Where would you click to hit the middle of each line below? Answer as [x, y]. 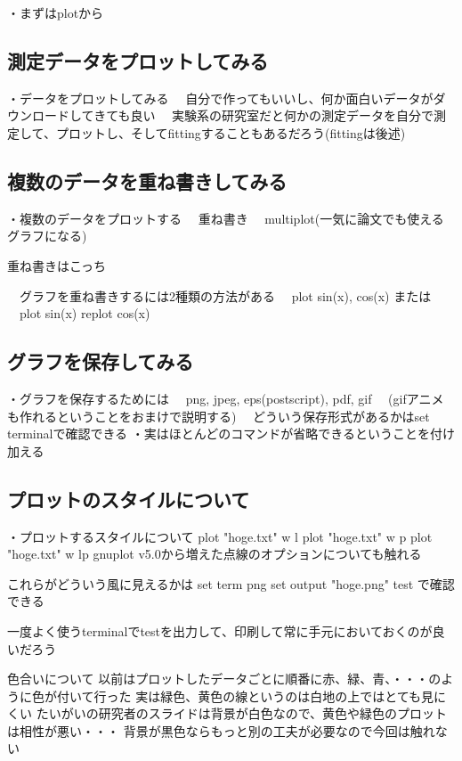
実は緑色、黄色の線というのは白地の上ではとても [279, 696]
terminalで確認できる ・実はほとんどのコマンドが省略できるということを [219, 434]
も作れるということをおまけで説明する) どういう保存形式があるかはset [219, 416]
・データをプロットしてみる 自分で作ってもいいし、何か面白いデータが [220, 98]
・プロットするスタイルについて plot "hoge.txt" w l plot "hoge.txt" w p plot [220, 536]
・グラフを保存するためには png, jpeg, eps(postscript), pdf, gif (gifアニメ [226, 398]
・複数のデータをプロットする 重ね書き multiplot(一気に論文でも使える [226, 218]
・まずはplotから [56, 12]
